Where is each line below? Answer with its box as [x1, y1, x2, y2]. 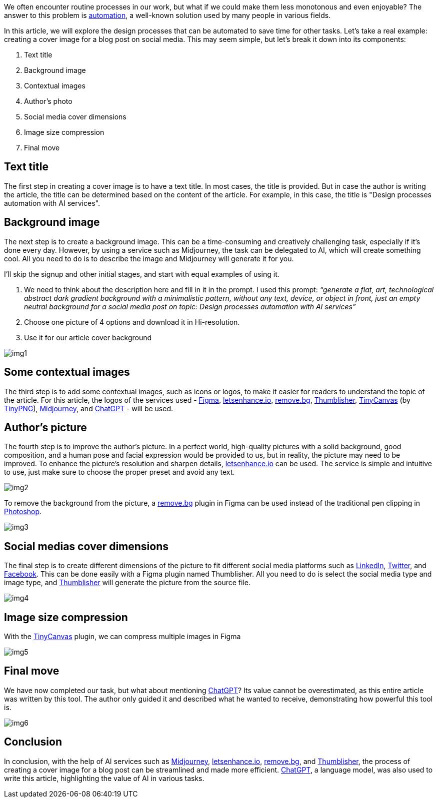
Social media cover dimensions [24, 112, 126, 121]
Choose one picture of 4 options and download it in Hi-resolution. [24, 317, 240, 326]
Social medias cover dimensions [4, 540, 169, 553]
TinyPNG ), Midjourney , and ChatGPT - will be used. [4, 404, 173, 413]
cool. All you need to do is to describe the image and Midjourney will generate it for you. [4, 254, 294, 263]
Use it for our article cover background [24, 333, 152, 342]
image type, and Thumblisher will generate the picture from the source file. [4, 578, 250, 587]
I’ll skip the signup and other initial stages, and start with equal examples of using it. [4, 269, 279, 278]
